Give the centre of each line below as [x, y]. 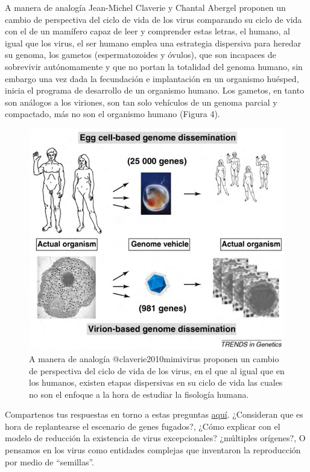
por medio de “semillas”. [49, 461]
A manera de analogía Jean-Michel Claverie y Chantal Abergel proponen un [145, 7]
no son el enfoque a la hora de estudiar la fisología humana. [139, 394]
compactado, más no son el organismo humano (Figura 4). [112, 114]
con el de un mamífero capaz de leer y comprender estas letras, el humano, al [147, 31]
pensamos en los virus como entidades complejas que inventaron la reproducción [153, 450]
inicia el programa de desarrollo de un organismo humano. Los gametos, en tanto [155, 90]
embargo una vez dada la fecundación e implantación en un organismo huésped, [152, 78]
